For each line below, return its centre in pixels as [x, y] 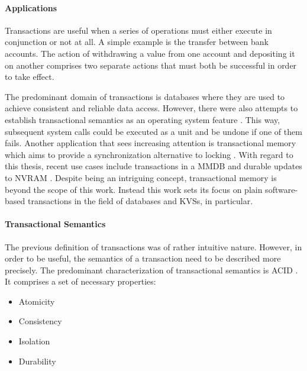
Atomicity [37, 301]
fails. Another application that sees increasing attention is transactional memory [151, 143]
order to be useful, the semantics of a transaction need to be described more [143, 258]
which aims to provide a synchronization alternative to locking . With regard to [149, 154]
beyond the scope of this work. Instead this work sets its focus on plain [134, 189]
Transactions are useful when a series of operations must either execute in [138, 30]
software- [282, 189]
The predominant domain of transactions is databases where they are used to [145, 96]
